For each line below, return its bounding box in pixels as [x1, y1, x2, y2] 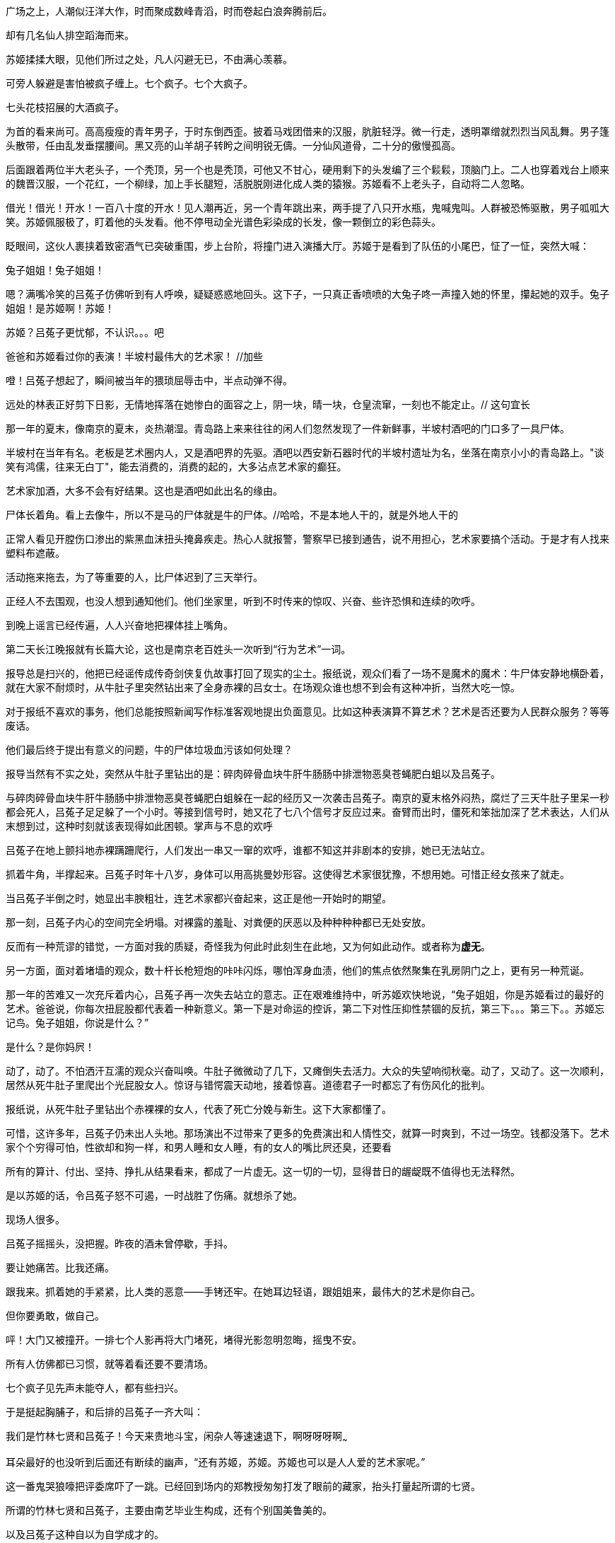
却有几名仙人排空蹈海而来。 [6, 29, 134, 41]
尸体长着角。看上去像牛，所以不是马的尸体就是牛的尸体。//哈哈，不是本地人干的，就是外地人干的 [6, 509, 459, 521]
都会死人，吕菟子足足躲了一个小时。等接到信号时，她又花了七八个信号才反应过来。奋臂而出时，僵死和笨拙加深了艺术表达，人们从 [6, 806, 609, 818]
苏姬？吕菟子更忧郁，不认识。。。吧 [6, 326, 164, 338]
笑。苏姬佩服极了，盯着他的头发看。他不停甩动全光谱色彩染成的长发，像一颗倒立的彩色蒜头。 [6, 216, 441, 228]
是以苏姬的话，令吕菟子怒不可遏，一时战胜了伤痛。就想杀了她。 [6, 1189, 303, 1201]
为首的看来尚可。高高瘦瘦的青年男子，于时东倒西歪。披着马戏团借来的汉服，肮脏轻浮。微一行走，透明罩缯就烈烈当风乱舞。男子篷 [6, 125, 609, 137]
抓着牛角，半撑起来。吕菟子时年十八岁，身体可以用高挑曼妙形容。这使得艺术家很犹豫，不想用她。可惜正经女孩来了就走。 [6, 868, 570, 880]
